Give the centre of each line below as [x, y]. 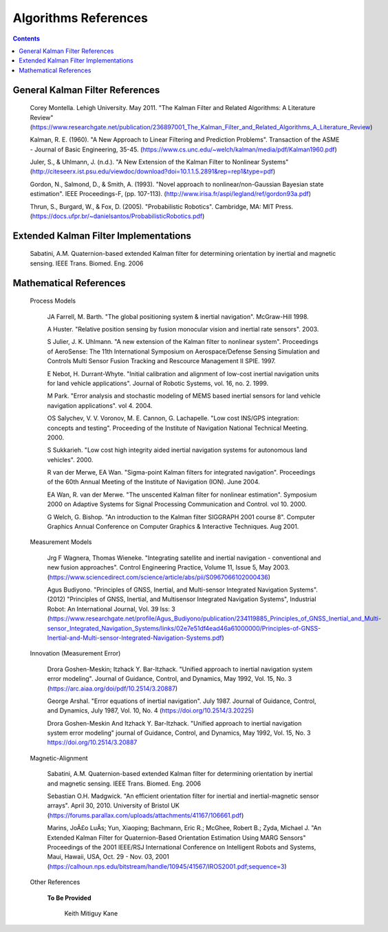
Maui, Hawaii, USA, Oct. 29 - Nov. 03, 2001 [108, 857]
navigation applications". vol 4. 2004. [100, 405]
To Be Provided [69, 898]
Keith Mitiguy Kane [91, 913]
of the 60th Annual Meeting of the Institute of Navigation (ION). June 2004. [154, 482]
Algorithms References [80, 18]
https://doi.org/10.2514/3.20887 [92, 742]
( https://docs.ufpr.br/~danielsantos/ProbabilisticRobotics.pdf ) [117, 216]
